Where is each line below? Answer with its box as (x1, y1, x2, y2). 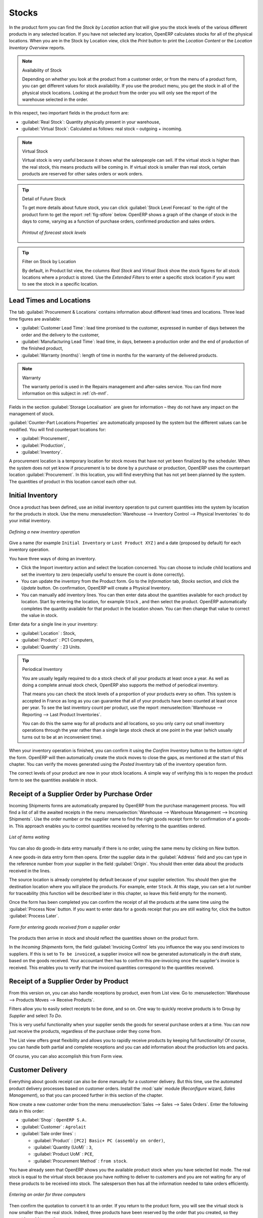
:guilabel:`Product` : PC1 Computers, (21, 637, 94, 643)
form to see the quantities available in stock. (9, 777, 98, 783)
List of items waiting (9, 834, 50, 840)
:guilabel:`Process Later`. (9, 913, 59, 919)
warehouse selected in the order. (22, 96, 89, 102)
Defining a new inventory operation (9, 529, 80, 534)
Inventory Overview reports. (9, 44, 65, 51)
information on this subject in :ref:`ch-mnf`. (22, 390, 109, 397)
